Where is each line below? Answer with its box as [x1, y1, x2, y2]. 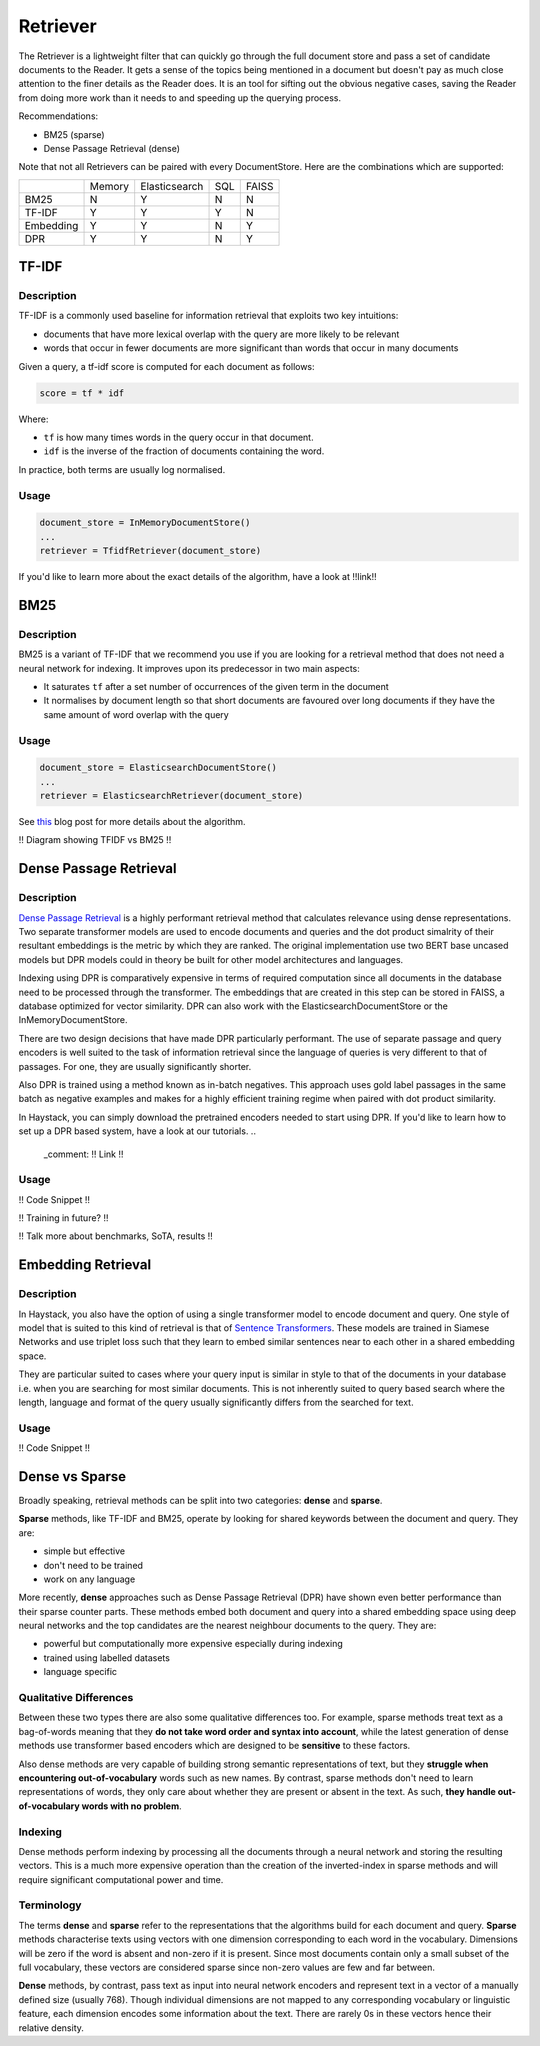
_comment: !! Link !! [43, 1148, 124, 1160]
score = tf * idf [39, 387, 125, 399]
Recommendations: [18, 110, 99, 122]
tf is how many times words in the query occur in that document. [43, 431, 314, 443]
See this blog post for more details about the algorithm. [18, 816, 246, 828]
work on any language [43, 1573, 136, 1585]
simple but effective [43, 1545, 125, 1557]
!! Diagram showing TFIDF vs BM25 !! [18, 834, 172, 846]
